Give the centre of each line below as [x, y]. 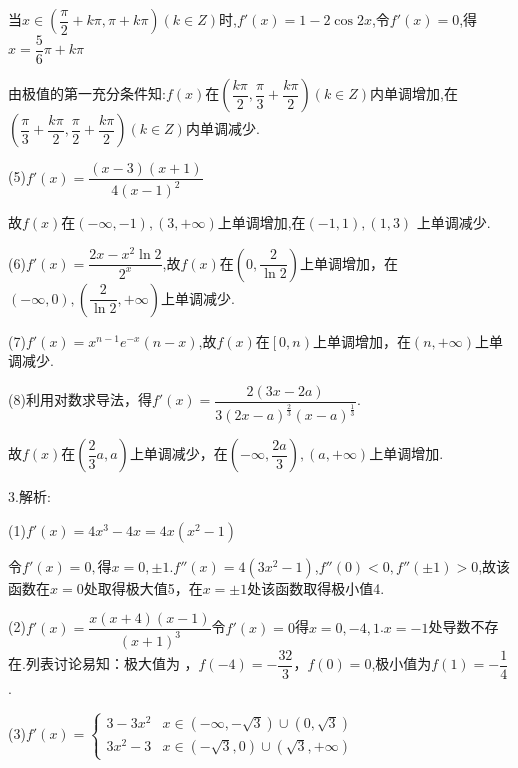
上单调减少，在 [178, 453]
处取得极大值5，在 [143, 587]
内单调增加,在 [414, 93]
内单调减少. [222, 128]
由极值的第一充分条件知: [87, 93]
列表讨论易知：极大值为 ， [112, 663]
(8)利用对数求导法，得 [80, 399]
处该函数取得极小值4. [316, 587]
